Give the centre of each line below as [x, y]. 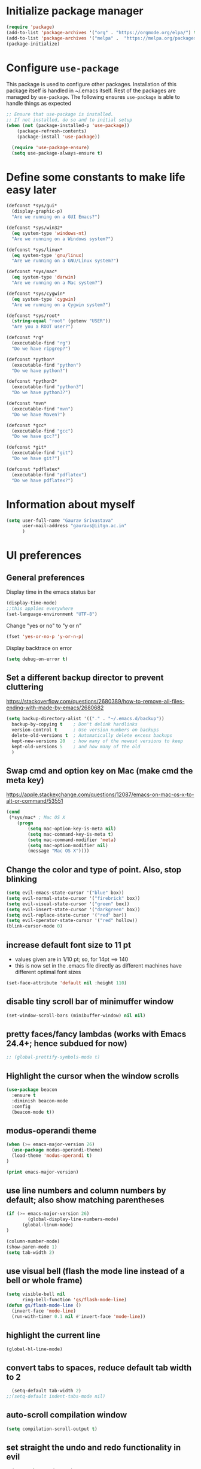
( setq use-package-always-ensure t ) [57, 153]
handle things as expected [39, 104]
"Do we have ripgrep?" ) [41, 349]
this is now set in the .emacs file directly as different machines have [98, 965]
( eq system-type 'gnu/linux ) [48, 255]
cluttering [25, 687]
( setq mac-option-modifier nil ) [68, 845]
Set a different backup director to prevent [85, 677]
